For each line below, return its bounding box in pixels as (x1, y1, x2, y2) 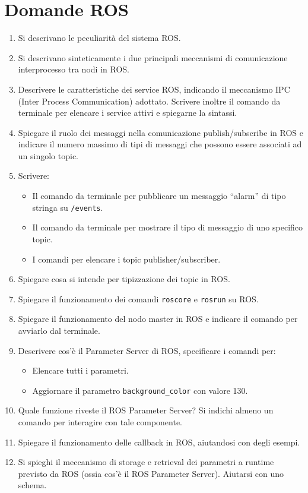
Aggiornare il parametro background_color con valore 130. (32, 384, 248, 396)
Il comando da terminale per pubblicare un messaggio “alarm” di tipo (32, 189, 286, 202)
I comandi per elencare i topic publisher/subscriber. (32, 252, 221, 265)
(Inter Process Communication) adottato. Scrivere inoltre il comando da (18, 94, 281, 107)
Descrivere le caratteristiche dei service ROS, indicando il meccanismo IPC (18, 83, 290, 95)
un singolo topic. (18, 149, 79, 162)
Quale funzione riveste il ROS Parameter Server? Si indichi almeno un (18, 404, 274, 416)
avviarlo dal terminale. (18, 324, 100, 336)
